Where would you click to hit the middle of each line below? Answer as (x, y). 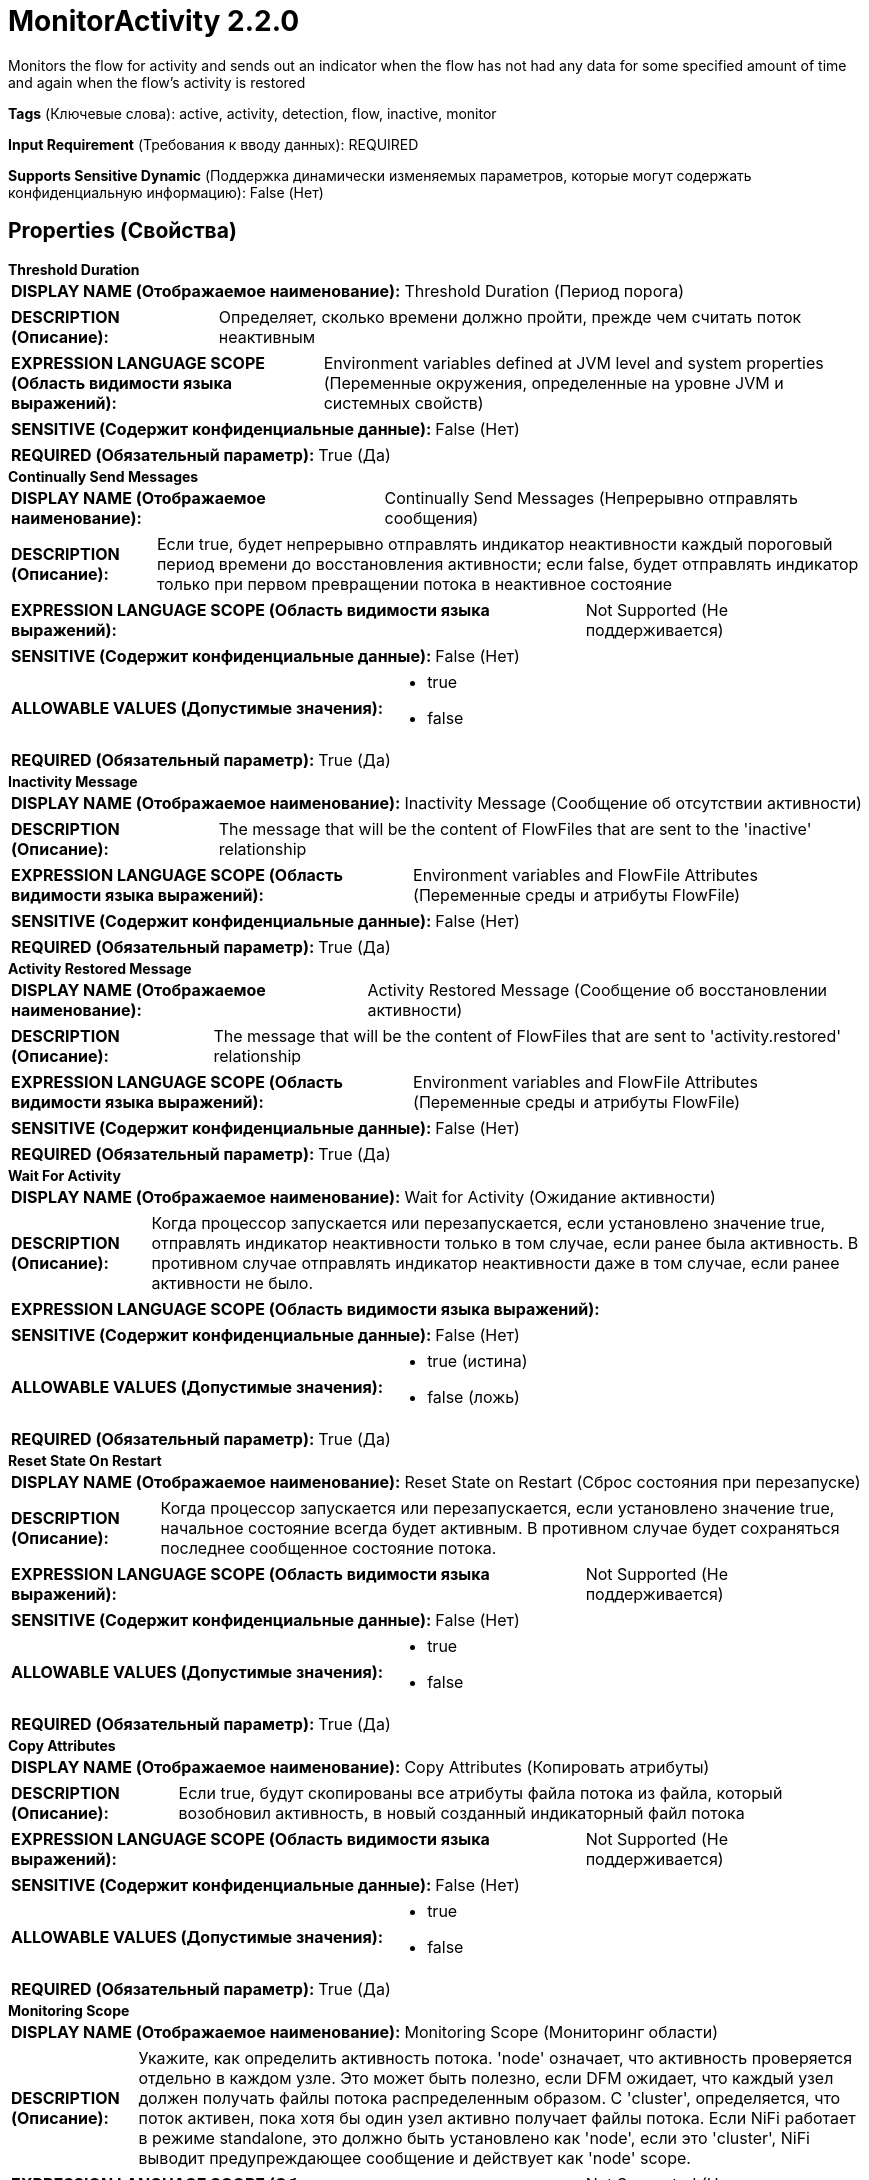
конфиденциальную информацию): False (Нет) (166, 192)
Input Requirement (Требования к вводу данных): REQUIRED (213, 144)
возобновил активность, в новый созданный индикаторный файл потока (461, 1812)
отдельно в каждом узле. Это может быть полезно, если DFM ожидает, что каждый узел (486, 2077)
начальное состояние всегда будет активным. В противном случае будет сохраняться (500, 1527)
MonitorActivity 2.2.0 (154, 21)
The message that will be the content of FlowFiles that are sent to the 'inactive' (515, 828)
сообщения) (431, 517)
